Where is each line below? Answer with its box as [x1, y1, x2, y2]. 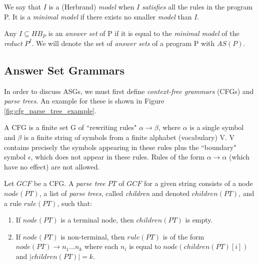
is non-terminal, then [60, 231, 125, 241]
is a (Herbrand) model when [48, 1, 134, 11]
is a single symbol [189, 122, 244, 132]
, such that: [57, 197, 92, 208]
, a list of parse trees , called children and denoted [39, 187, 190, 198]
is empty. [185, 214, 213, 225]
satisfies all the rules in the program [141, 1, 253, 11]
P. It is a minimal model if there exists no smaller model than [4, 11, 192, 21]
